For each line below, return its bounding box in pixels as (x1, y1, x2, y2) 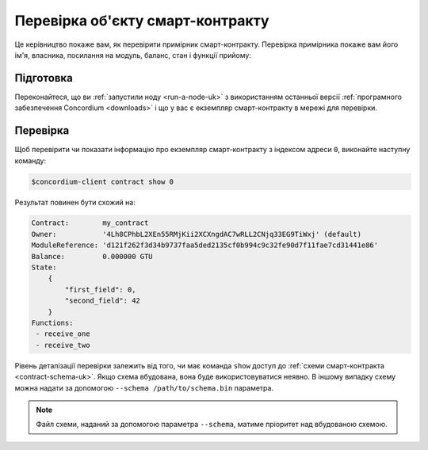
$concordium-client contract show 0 (31, 177, 174, 186)
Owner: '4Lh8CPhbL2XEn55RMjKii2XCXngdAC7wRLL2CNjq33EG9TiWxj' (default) (31, 230, 362, 238)
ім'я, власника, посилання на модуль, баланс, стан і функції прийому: (14, 50, 251, 59)
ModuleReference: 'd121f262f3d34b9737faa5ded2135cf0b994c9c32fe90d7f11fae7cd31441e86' (31, 241, 379, 250)
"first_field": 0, (64, 285, 136, 294)
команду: (14, 155, 47, 166)
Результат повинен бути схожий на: (14, 197, 136, 207)
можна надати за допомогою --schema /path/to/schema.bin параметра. (14, 383, 273, 392)
